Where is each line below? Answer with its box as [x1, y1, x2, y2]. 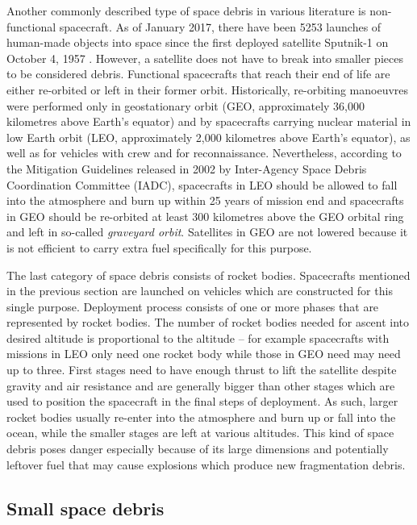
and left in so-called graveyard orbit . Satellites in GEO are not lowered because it [6, 223, 408, 240]
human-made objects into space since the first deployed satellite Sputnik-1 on [6, 34, 389, 51]
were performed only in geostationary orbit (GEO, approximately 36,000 [6, 97, 365, 114]
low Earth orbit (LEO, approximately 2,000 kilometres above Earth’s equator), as [6, 128, 411, 145]
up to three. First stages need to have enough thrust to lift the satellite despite [6, 361, 397, 378]
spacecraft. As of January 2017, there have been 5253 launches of [59, 18, 382, 35]
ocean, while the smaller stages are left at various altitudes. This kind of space [6, 424, 394, 441]
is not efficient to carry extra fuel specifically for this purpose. [6, 239, 312, 256]
